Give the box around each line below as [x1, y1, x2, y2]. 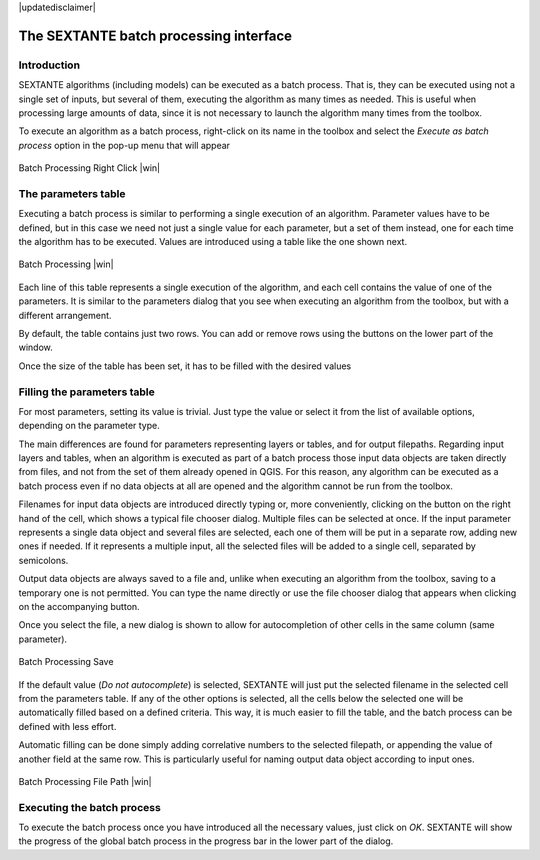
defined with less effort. [18, 720, 117, 732]
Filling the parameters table [18, 385, 155, 399]
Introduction [18, 58, 80, 72]
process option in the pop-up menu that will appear [18, 139, 230, 151]
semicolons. [18, 554, 69, 566]
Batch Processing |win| [18, 258, 114, 270]
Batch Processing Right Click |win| [18, 162, 161, 174]
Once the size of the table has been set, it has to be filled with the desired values [18, 360, 352, 372]
